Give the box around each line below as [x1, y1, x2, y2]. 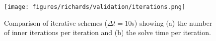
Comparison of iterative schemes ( [4, 17, 107, 28]
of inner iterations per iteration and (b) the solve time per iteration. [4, 27, 211, 38]
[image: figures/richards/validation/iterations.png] [4, 3, 186, 10]
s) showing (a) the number [132, 17, 213, 28]
